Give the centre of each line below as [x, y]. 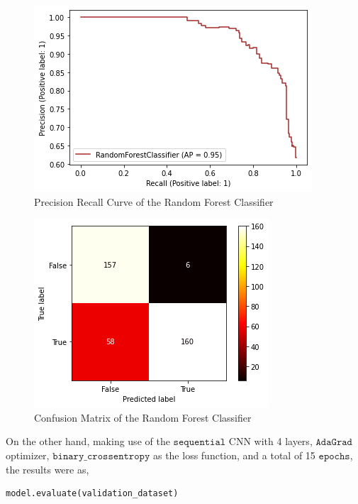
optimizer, [28, 455]
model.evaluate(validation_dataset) [92, 494]
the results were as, [47, 469]
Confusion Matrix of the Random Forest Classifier [143, 417]
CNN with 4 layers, [270, 441]
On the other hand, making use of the [88, 441]
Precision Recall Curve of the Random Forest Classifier [154, 201]
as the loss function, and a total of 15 [234, 455]
